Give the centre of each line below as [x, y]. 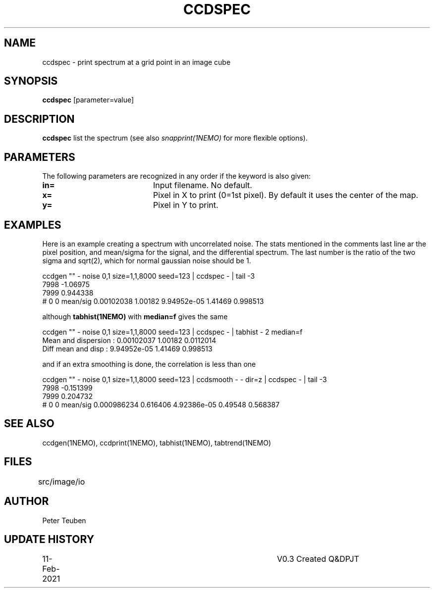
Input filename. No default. [202, 185]
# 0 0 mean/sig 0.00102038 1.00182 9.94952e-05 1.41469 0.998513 [153, 301]
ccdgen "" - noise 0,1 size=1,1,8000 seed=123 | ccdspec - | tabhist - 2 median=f [172, 332]
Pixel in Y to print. [186, 205]
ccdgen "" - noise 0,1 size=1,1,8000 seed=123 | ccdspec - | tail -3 [149, 276]
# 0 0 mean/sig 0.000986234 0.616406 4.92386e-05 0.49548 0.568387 [161, 404]
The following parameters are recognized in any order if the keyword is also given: [177, 176]
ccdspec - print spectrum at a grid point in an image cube [136, 62]
